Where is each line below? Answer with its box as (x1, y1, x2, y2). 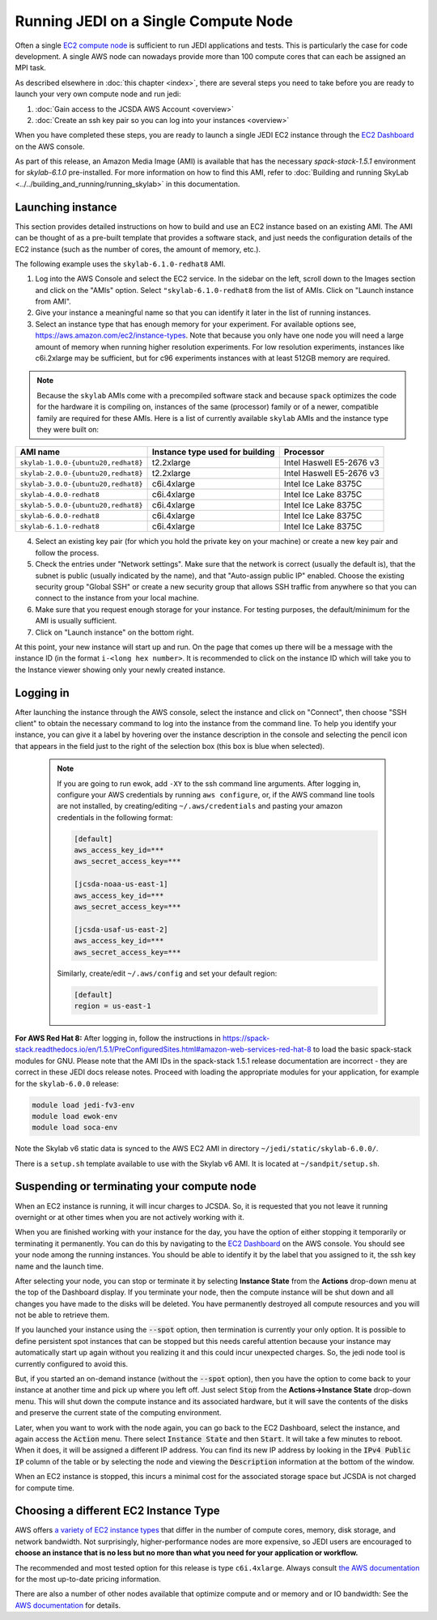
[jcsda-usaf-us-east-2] (74, 925, 169, 934)
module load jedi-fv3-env (32, 1100, 135, 1109)
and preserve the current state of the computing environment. (15, 1408, 222, 1418)
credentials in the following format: (57, 812, 173, 822)
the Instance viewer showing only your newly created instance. (15, 665, 226, 674)
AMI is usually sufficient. (35, 616, 117, 626)
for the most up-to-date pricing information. (15, 1575, 162, 1584)
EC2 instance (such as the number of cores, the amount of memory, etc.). (15, 244, 261, 254)
